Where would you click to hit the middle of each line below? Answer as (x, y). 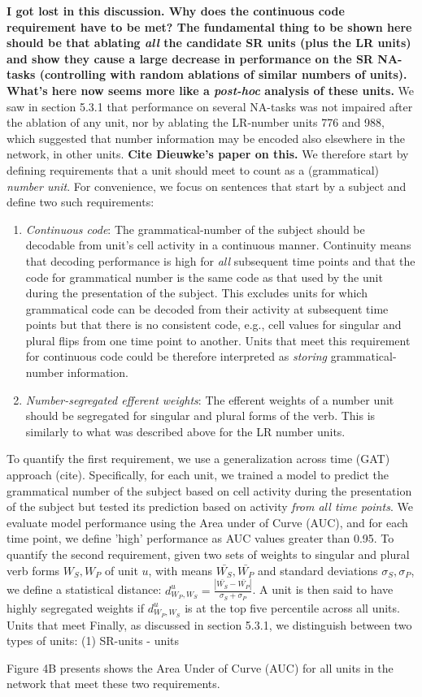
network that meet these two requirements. (113, 684)
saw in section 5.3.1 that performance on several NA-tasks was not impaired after (210, 106)
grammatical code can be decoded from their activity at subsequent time (207, 308)
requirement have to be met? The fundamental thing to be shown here (209, 26)
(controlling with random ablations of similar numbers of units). (223, 74)
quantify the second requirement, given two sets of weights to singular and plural (208, 554)
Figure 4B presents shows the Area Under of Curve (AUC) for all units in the (200, 667)
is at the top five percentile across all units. (292, 607)
